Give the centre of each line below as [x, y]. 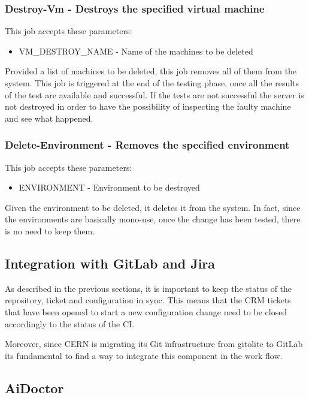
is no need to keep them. [50, 230]
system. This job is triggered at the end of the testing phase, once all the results [152, 83]
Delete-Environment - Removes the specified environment [147, 145]
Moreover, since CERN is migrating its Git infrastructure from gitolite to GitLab [154, 344]
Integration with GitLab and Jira [110, 263]
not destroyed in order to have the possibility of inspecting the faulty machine [148, 106]
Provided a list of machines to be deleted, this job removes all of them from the [151, 71]
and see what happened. [49, 118]
